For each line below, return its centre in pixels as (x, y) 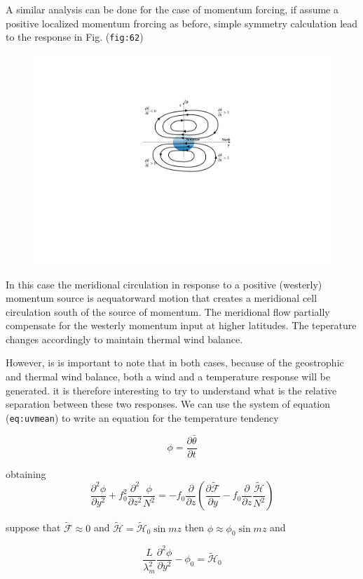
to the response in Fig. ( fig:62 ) (75, 37)
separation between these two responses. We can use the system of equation (168, 404)
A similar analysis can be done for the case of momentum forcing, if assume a (172, 9)
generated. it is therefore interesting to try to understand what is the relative (171, 390)
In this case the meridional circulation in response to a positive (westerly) (164, 284)
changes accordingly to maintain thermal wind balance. (124, 339)
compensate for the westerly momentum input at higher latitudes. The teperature (181, 325)
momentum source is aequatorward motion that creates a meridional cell (162, 298)
